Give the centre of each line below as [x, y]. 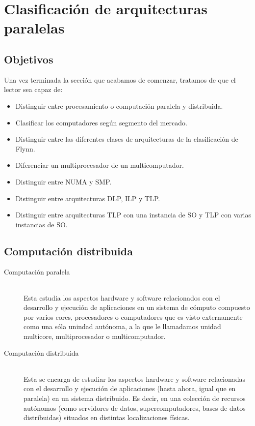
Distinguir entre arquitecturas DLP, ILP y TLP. [88, 198]
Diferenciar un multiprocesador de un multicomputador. [100, 165]
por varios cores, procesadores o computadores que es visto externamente [133, 317]
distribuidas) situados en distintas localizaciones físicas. [107, 417]
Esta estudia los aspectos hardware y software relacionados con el [122, 297]
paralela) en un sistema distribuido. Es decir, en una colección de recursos [135, 398]
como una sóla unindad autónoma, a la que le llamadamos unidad [122, 326]
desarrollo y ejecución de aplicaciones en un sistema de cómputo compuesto [137, 307]
